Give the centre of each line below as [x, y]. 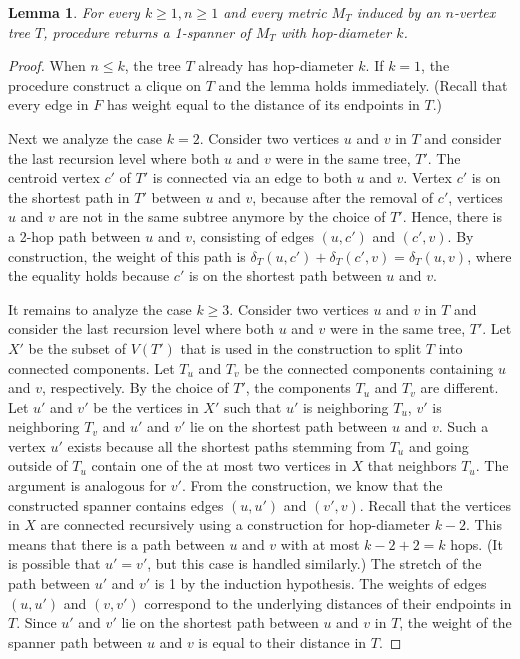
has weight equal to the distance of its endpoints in [263, 104]
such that [252, 406]
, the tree [152, 65]
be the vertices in [146, 406]
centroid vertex [54, 177]
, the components [298, 387]
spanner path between [75, 641]
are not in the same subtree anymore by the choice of [222, 216]
